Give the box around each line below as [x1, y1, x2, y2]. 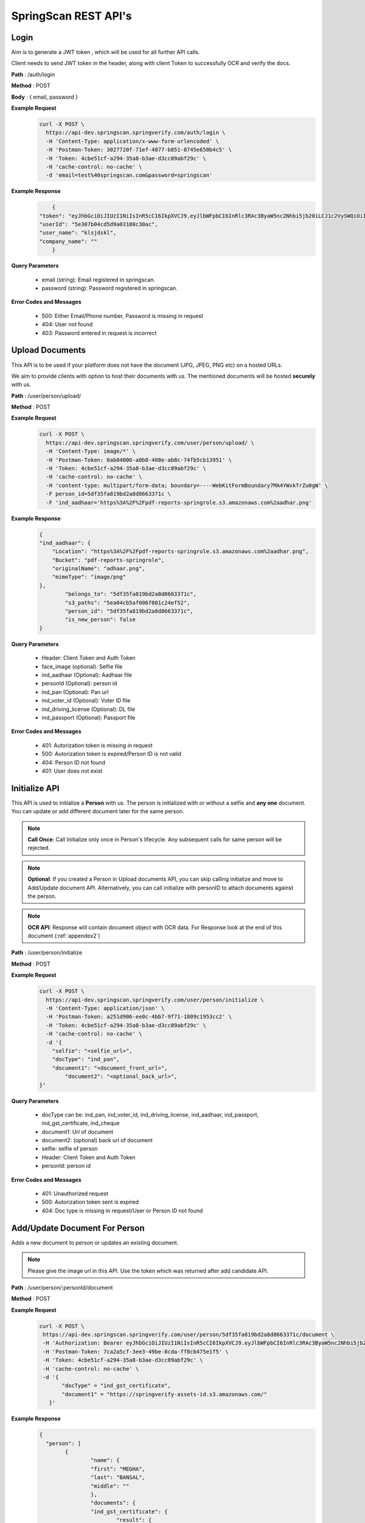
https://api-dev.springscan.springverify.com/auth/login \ [46, 129, 226, 136]
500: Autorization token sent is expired [41, 1198, 139, 1206]
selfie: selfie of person [41, 1145, 98, 1153]
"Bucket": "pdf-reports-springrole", [52, 556, 165, 564]
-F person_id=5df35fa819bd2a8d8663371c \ [46, 490, 172, 498]
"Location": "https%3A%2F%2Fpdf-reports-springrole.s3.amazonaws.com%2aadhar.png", [52, 548, 309, 555]
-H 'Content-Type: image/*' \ [46, 448, 136, 455]
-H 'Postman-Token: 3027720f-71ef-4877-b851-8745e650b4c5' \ [46, 146, 232, 154]
